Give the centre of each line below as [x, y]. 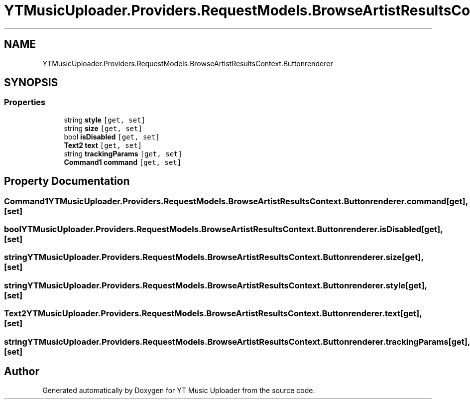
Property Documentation [67, 181]
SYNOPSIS [31, 83]
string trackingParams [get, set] [123, 153]
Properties [25, 102]
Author [22, 371]
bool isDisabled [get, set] [112, 136]
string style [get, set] [105, 120]
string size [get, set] [103, 128]
